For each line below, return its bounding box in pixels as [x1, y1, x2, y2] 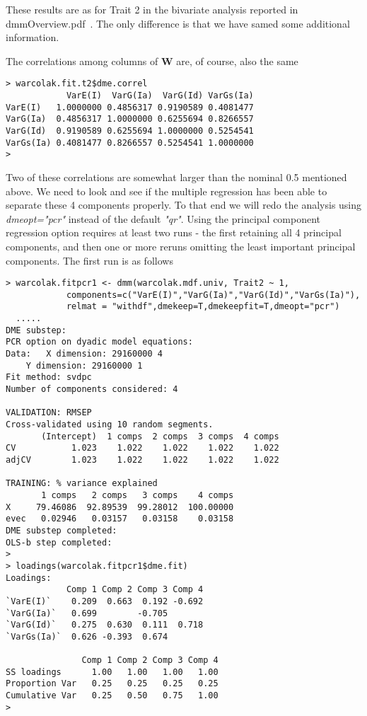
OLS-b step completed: [6, 537, 112, 548]
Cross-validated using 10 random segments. [6, 420, 214, 429]
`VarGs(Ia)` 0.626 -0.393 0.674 [6, 631, 168, 642]
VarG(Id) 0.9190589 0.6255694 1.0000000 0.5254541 [6, 126, 254, 136]
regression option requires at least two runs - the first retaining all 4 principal [6, 225, 342, 240]
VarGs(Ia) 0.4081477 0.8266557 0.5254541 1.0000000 [6, 137, 254, 148]
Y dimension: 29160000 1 [25, 360, 143, 371]
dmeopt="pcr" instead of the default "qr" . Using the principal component [6, 211, 321, 226]
